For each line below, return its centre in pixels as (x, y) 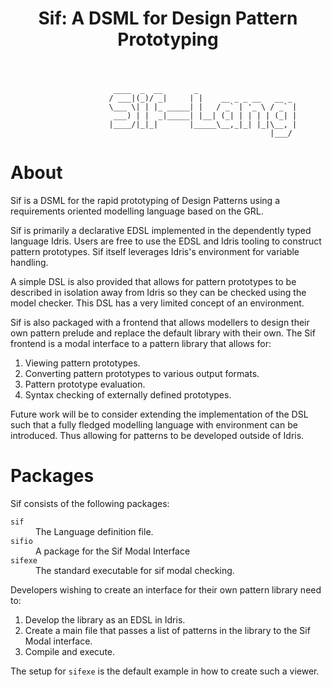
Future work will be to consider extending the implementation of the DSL (159, 414)
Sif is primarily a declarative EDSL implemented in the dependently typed (161, 231)
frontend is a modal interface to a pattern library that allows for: (141, 344)
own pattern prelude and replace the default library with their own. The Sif (163, 333)
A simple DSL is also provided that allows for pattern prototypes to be (153, 282)
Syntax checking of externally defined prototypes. (128, 395)
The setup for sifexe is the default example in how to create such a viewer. (165, 671)
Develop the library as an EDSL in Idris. (105, 620)
